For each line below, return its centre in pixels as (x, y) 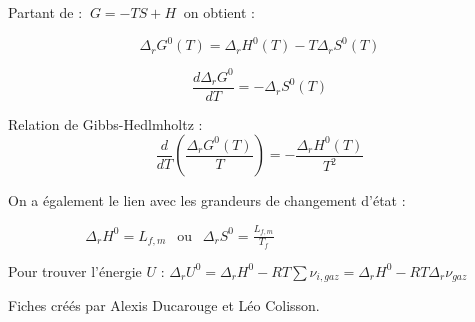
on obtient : (219, 12)
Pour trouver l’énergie (75, 270)
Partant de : (45, 12)
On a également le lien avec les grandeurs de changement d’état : (207, 200)
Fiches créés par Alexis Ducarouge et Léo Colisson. (164, 305)
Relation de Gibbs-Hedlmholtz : (105, 123)
